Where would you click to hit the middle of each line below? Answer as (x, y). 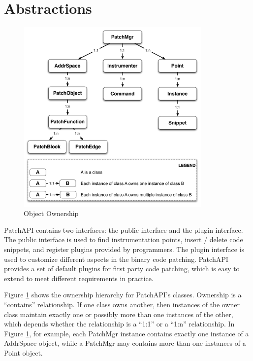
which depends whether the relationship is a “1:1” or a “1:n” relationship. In (119, 324)
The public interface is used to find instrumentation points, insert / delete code (124, 239)
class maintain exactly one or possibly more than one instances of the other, (119, 314)
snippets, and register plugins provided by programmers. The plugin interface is (124, 249)
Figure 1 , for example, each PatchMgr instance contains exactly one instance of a (126, 333)
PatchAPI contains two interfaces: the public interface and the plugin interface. (124, 230)
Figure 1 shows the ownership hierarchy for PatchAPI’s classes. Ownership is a (123, 295)
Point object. (23, 353)
